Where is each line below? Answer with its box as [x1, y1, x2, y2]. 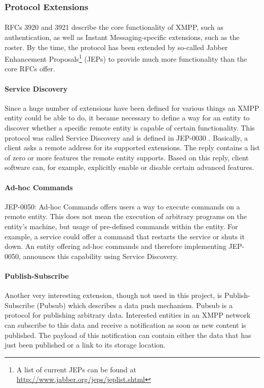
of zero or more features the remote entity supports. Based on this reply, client [5, 152, 249, 162]
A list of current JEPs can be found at [16, 364, 136, 374]
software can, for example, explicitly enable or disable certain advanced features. [5, 162, 254, 173]
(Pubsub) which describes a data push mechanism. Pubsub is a [36, 299, 233, 310]
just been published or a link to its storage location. [5, 339, 166, 350]
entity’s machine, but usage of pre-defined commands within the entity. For [5, 221, 238, 231]
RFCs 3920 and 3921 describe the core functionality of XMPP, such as [5, 22, 223, 32]
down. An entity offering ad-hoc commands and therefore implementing [5, 241, 227, 251]
